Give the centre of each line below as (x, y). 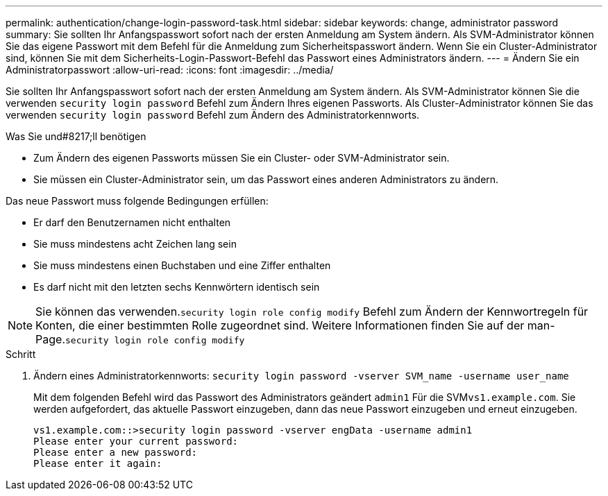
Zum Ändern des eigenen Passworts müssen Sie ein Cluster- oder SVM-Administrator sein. (242, 158)
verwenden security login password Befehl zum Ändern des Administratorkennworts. (213, 115)
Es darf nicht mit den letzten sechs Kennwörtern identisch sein (177, 287)
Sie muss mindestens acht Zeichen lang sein (135, 244)
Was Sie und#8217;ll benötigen (76, 136)
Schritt (21, 354)
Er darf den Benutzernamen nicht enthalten (132, 222)
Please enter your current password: (136, 441)
